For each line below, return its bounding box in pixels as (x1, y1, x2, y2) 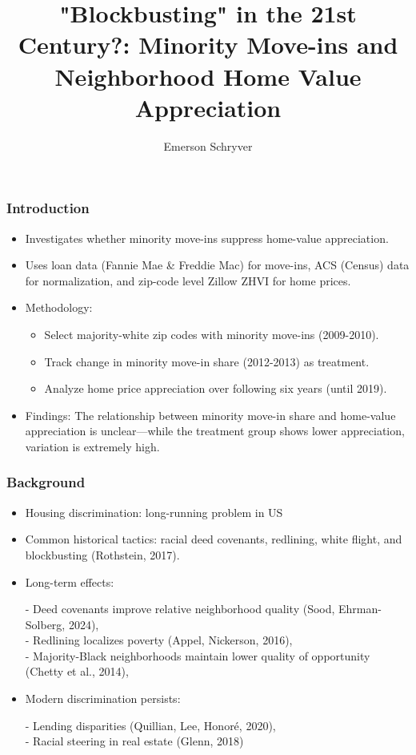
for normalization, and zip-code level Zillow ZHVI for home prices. (25, 272, 351, 289)
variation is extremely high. (25, 438, 160, 454)
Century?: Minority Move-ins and (18, 28, 398, 61)
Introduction (6, 198, 90, 218)
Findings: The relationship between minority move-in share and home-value (25, 406, 396, 423)
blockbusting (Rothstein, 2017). (25, 546, 180, 563)
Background (6, 472, 86, 492)
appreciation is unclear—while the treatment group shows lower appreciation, (25, 422, 405, 439)
